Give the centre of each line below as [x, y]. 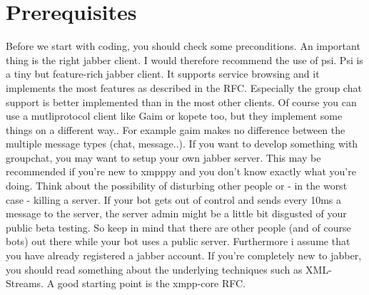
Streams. [25, 283]
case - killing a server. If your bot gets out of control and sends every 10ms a [173, 199]
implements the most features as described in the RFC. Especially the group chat [184, 87]
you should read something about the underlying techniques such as [154, 269]
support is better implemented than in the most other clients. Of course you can [181, 102]
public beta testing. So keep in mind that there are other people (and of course [178, 227]
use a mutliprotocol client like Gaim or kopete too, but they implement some [174, 116]
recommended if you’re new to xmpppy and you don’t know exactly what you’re [181, 171]
